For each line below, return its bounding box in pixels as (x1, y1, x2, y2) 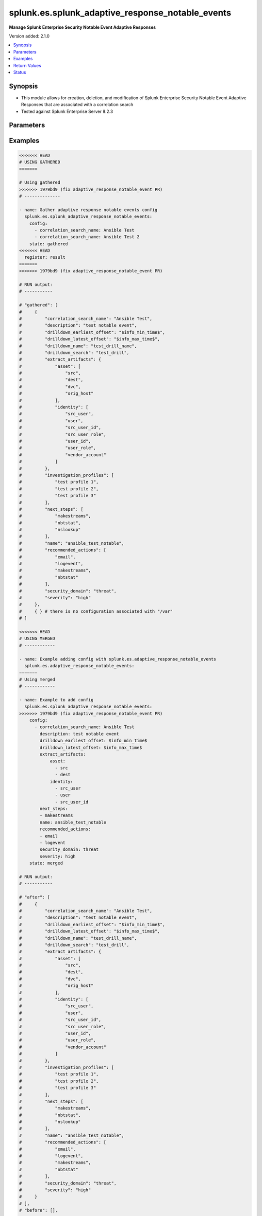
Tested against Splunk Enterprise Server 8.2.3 (21, 108, 114, 114)
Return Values (13, 62, 41, 68)
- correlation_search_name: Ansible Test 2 (34, 234, 140, 240)
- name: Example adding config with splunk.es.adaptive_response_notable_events (19, 656, 216, 662)
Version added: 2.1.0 (9, 33, 50, 39)
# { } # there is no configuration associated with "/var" (19, 608, 173, 614)
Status (13, 69, 26, 75)
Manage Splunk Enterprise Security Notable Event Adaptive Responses (9, 24, 156, 30)
